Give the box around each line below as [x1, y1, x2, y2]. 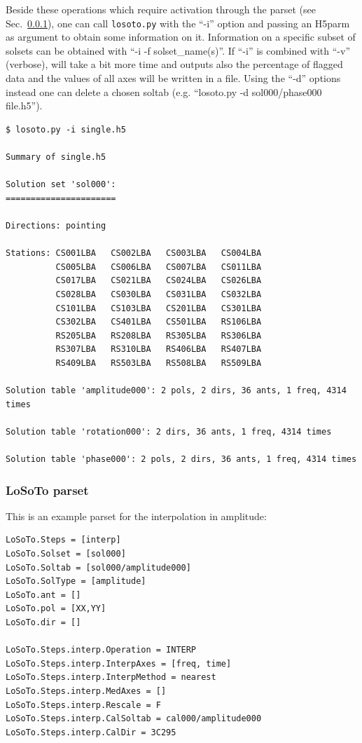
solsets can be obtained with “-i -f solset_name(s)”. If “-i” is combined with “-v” [6, 43, 351, 57]
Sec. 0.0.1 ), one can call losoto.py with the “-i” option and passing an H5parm [6, 15, 350, 30]
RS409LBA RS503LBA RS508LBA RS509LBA [55, 357, 262, 368]
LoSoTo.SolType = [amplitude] [6, 576, 146, 587]
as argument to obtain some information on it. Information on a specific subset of [6, 29, 356, 44]
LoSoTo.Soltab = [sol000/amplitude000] [6, 562, 191, 573]
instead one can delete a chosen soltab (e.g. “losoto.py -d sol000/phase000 [6, 84, 322, 99]
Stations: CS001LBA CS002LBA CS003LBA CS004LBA [6, 248, 262, 259]
